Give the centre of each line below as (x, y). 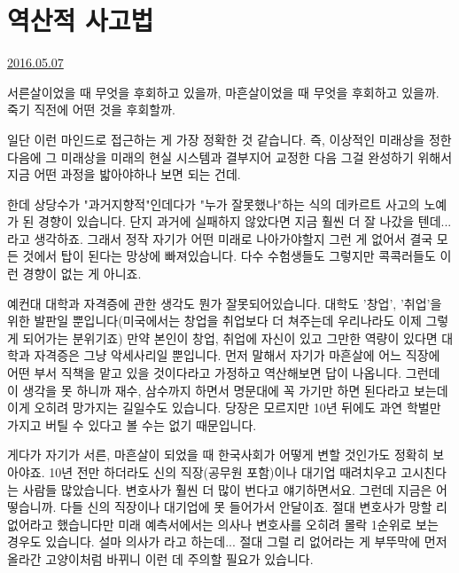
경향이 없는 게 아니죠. (82, 274)
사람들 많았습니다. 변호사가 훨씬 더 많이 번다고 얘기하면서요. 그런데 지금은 (227, 489)
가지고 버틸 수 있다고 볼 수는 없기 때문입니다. (132, 424)
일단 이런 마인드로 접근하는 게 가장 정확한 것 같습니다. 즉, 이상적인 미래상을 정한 (229, 139)
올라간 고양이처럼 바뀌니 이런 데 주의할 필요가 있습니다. (160, 558)
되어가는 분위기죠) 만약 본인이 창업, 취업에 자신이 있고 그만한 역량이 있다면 (230, 338)
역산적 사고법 (81, 20)
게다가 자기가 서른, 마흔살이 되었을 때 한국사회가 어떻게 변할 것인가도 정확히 (218, 455)
